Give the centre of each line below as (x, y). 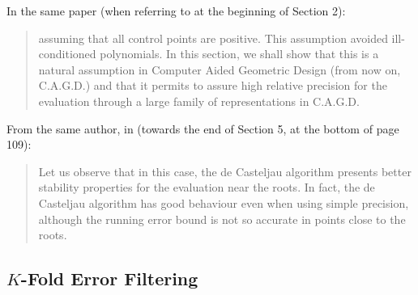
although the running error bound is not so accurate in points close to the (222, 219)
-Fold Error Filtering (109, 278)
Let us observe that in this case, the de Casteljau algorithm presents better (225, 171)
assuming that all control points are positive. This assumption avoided (213, 38)
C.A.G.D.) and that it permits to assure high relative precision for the (213, 85)
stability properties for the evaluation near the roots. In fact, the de (207, 187)
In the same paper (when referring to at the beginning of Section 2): (176, 11)
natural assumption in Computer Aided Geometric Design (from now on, (220, 69)
